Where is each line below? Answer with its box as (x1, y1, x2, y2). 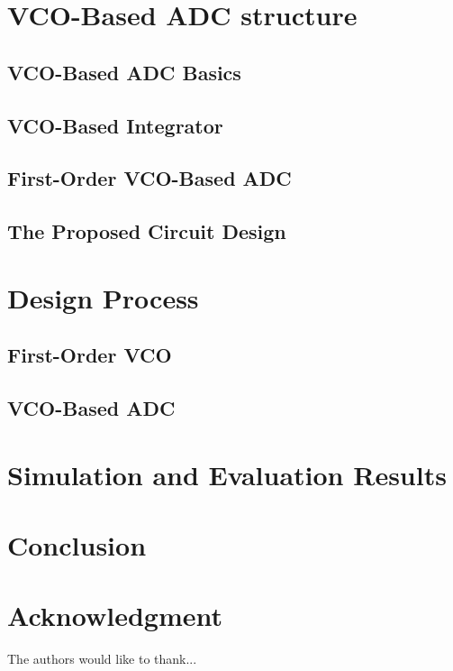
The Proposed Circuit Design (7, 217, 286, 245)
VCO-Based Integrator (7, 111, 223, 139)
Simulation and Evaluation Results (7, 455, 447, 492)
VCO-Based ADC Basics (7, 58, 241, 86)
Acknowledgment (7, 597, 222, 634)
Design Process (7, 279, 199, 316)
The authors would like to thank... (7, 649, 197, 668)
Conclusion (7, 527, 147, 563)
